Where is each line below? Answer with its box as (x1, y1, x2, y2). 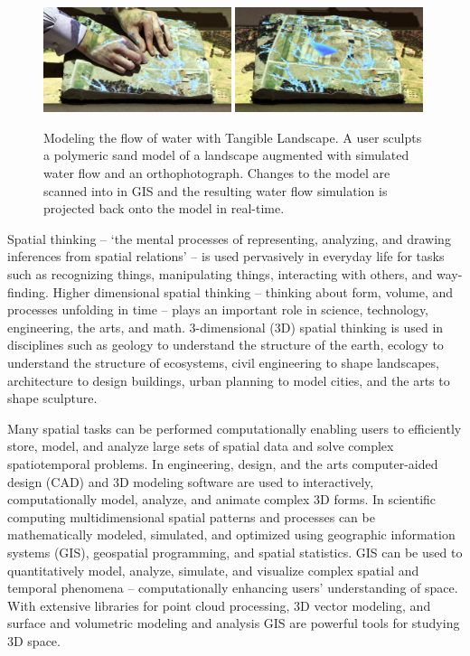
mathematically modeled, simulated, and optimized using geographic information (7, 525, 456, 544)
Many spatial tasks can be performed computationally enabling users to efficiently (7, 418, 462, 437)
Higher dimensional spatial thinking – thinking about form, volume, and (52, 282, 454, 301)
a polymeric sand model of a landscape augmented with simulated (43, 145, 409, 164)
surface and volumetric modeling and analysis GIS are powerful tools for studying (7, 614, 460, 633)
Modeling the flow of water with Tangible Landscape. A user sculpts (43, 127, 422, 146)
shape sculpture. (7, 389, 98, 408)
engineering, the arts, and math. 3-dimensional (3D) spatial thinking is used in (7, 317, 444, 336)
